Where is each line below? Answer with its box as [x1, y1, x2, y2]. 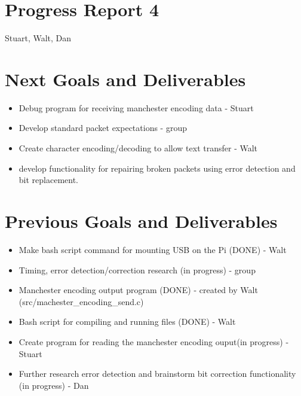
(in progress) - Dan [19, 379, 89, 391]
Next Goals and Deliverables [5, 66, 246, 91]
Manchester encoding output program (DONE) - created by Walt [19, 284, 258, 296]
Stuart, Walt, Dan [5, 32, 72, 44]
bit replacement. [19, 173, 79, 186]
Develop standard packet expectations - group [19, 121, 187, 134]
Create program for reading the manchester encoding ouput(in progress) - [19, 335, 289, 348]
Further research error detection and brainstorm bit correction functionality [19, 367, 296, 380]
